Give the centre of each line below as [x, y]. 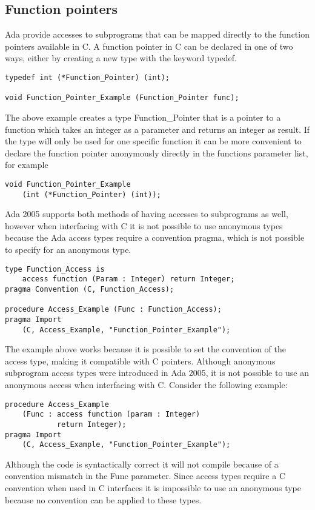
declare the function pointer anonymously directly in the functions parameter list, [157, 153]
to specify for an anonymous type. [68, 250]
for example [27, 165]
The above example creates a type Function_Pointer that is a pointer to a [143, 117]
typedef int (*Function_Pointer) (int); [88, 77]
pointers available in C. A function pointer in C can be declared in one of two [149, 46]
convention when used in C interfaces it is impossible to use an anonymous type [153, 488]
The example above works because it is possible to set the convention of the [145, 349]
